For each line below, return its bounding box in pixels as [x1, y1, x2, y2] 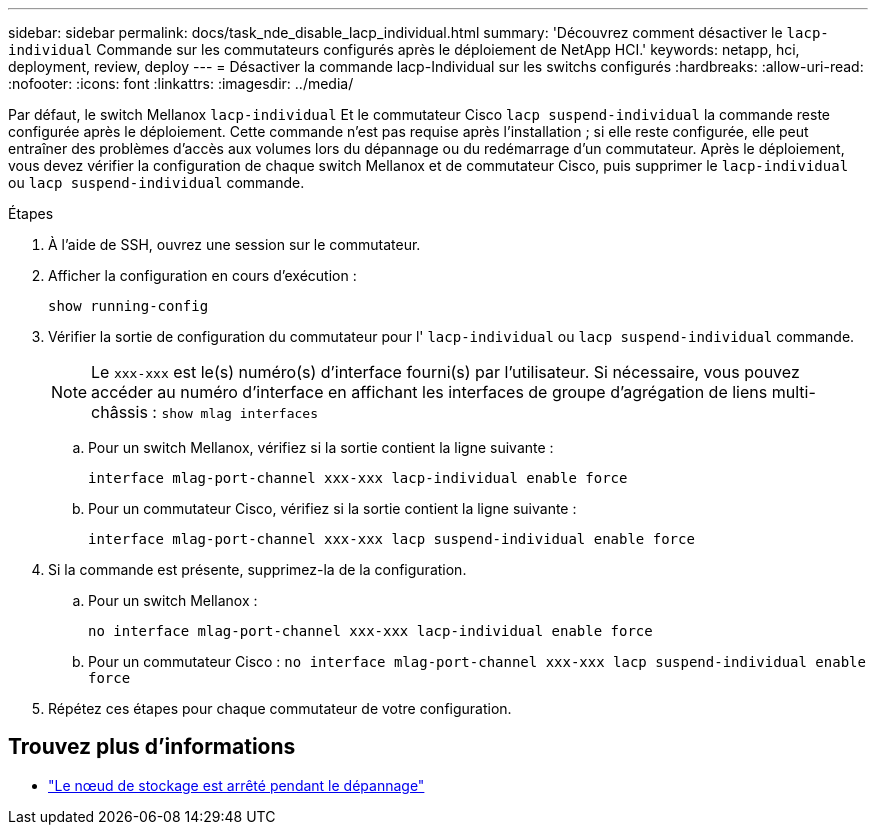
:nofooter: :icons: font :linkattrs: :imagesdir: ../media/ [8, 75, 354, 92]
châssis [91, 402, 148, 422]
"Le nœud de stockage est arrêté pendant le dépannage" [48, 776, 425, 794]
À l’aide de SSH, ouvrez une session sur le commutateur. [48, 236, 421, 253]
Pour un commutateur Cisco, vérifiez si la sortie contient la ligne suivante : [88, 500, 577, 517]
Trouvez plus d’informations [8, 734, 296, 760]
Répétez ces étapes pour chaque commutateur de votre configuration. [48, 700, 512, 717]
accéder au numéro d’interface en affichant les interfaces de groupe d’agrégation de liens [91, 382, 768, 402]
